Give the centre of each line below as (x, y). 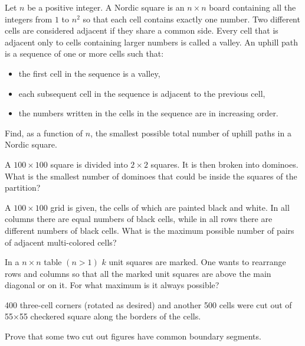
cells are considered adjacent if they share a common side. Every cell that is (142, 30)
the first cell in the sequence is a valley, (89, 73)
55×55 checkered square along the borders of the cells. (103, 316)
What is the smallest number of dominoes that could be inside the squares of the (151, 176)
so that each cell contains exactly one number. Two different (191, 19)
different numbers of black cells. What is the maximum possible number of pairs (150, 230)
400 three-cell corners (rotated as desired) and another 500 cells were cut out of (148, 304)
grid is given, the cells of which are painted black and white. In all (170, 207)
